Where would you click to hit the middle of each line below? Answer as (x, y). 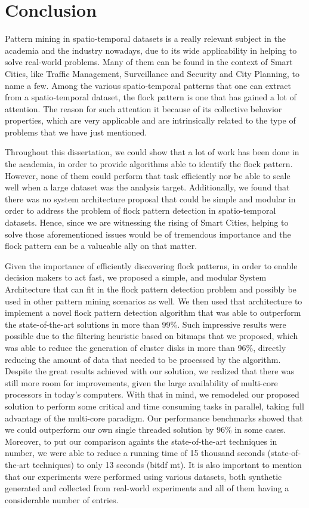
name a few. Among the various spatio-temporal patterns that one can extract (148, 85)
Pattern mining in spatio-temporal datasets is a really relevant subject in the (145, 39)
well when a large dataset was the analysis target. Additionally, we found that (147, 187)
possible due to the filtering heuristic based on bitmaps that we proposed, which (152, 336)
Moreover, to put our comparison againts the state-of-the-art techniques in (141, 441)
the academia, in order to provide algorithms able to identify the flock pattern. (149, 164)
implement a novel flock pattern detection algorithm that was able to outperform (153, 313)
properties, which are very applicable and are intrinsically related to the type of (150, 120)
